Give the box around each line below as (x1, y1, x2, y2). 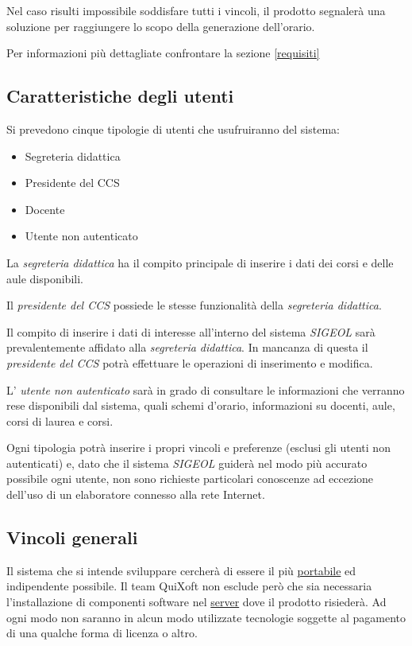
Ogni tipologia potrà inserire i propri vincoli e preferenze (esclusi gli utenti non (6, 439, 391, 456)
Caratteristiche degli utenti (6, 84, 234, 108)
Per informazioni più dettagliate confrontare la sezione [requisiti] (6, 45, 320, 61)
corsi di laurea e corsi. (6, 412, 114, 429)
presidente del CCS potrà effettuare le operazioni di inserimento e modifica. (6, 354, 373, 371)
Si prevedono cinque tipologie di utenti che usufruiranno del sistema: (6, 120, 340, 137)
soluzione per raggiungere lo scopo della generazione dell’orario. (6, 18, 315, 34)
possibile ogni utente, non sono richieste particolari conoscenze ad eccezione (6, 470, 374, 487)
